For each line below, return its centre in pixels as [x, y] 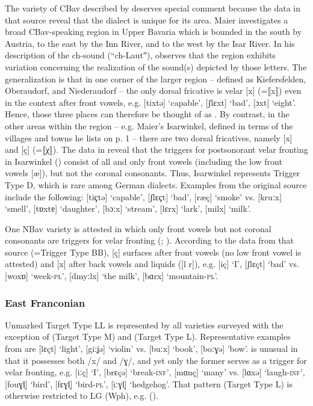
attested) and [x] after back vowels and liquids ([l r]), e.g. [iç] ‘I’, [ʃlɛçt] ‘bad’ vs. [152, 264]
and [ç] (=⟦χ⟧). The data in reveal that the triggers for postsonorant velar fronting [156, 149]
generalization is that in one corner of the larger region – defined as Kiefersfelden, [156, 78]
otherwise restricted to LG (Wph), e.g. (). [82, 395]
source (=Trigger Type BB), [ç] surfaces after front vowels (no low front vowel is [153, 252]
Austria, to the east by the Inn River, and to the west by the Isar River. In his [150, 43]
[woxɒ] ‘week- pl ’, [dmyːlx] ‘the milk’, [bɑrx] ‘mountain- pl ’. [112, 276]
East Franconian [45, 302]
